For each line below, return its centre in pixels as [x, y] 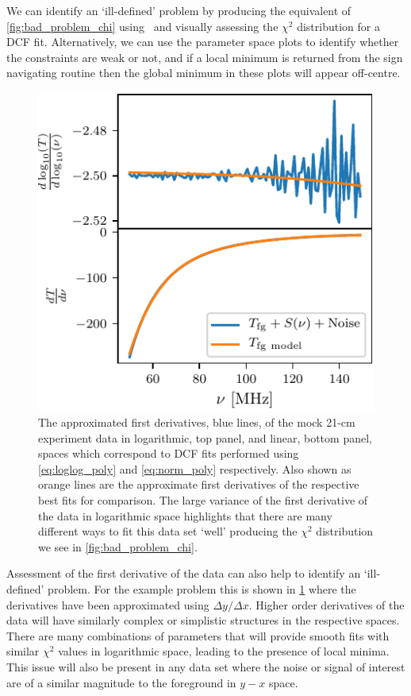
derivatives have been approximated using [108, 604]
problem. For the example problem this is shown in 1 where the [202, 589]
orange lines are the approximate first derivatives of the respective [199, 484]
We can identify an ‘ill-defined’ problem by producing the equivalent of [179, 10]
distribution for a [338, 26]
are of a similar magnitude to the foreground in [121, 682]
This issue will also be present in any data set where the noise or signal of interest [206, 666]
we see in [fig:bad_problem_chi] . [118, 546]
